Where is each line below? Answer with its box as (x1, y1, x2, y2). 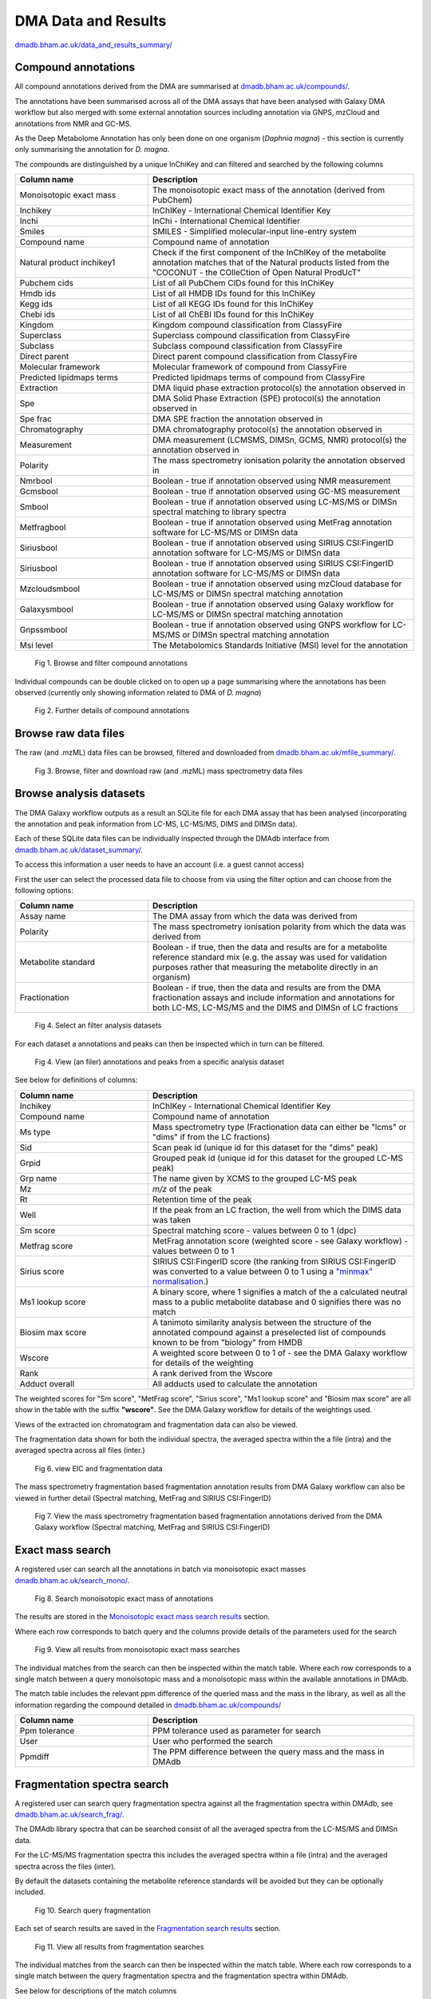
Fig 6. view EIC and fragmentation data (34, 1463, 163, 1473)
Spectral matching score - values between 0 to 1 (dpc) (152, 1224, 357, 1235)
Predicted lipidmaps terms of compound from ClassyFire (152, 372, 366, 383)
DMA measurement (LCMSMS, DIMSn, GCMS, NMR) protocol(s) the (152, 434, 407, 445)
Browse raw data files (14, 727, 125, 740)
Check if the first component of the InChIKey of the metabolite (152, 247, 386, 258)
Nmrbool (19, 476, 53, 487)
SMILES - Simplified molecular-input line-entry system (152, 226, 357, 237)
